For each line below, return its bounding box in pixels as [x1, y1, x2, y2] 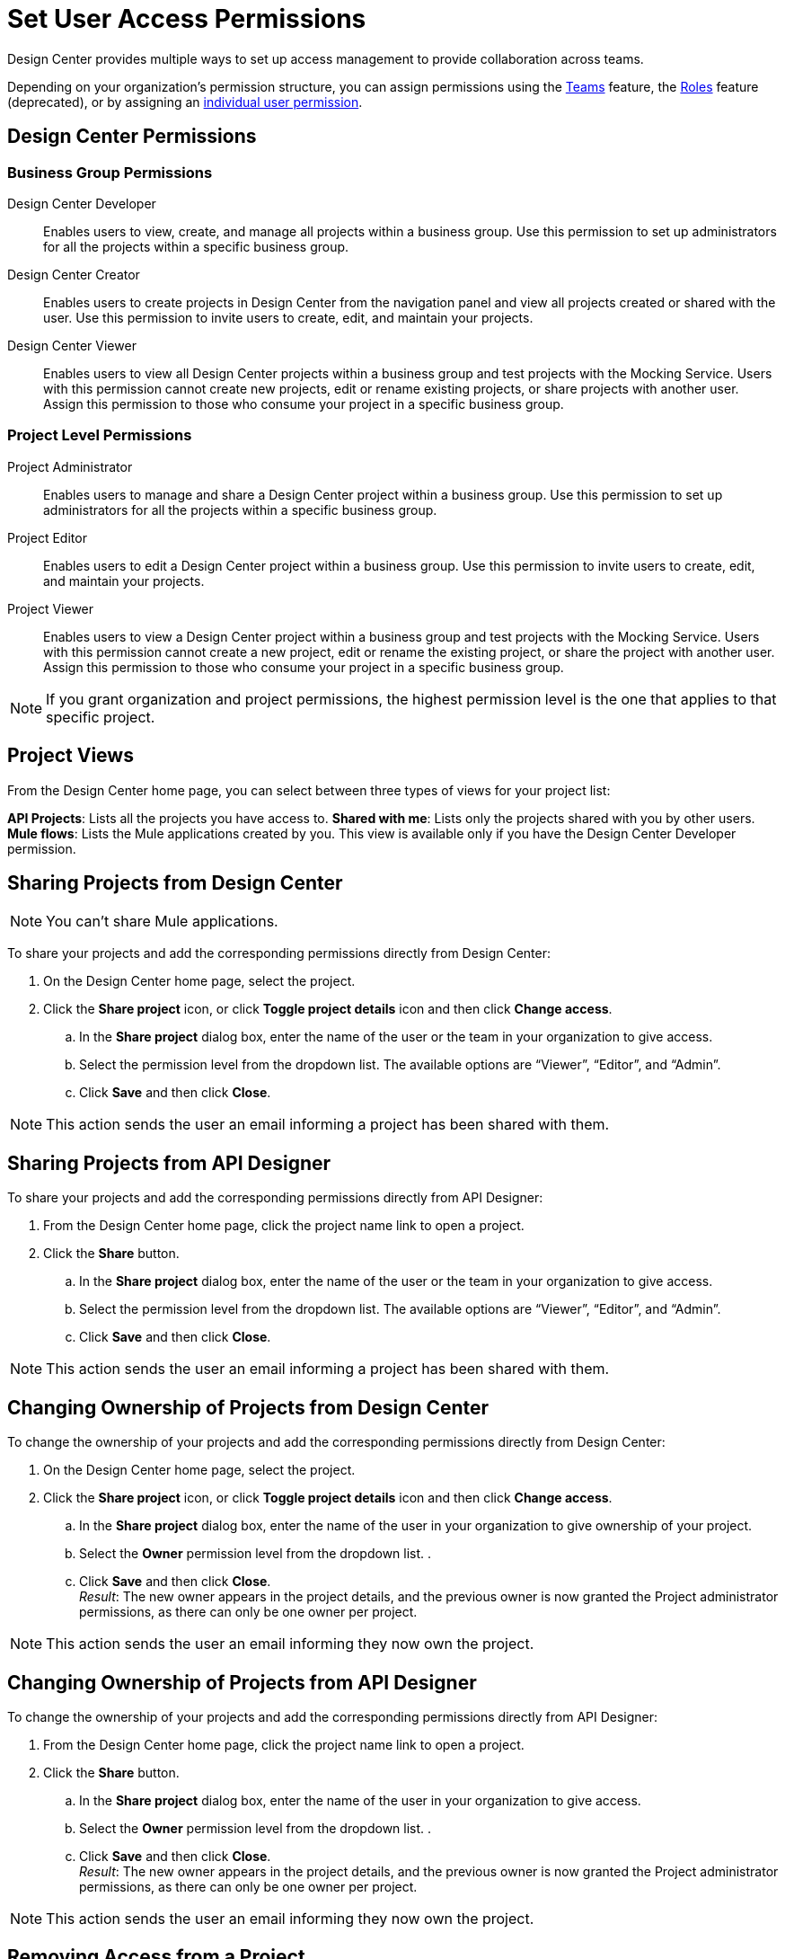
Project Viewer [7, 600, 94, 616]
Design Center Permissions [7, 125, 257, 148]
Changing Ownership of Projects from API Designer [7, 1671, 477, 1694]
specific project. [46, 707, 155, 726]
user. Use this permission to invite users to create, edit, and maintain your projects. [43, 309, 534, 325]
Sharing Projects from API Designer [7, 1151, 331, 1175]
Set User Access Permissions [7, 4, 366, 34]
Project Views [7, 744, 134, 767]
